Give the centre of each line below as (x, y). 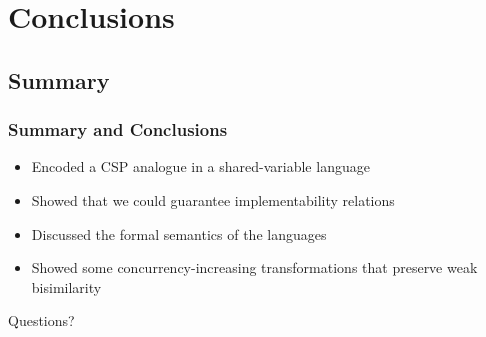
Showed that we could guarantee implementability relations (213, 199)
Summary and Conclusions (118, 129)
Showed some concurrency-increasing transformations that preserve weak (254, 267)
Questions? (41, 320)
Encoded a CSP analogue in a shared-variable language (200, 166)
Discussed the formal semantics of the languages (179, 233)
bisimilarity (66, 286)
